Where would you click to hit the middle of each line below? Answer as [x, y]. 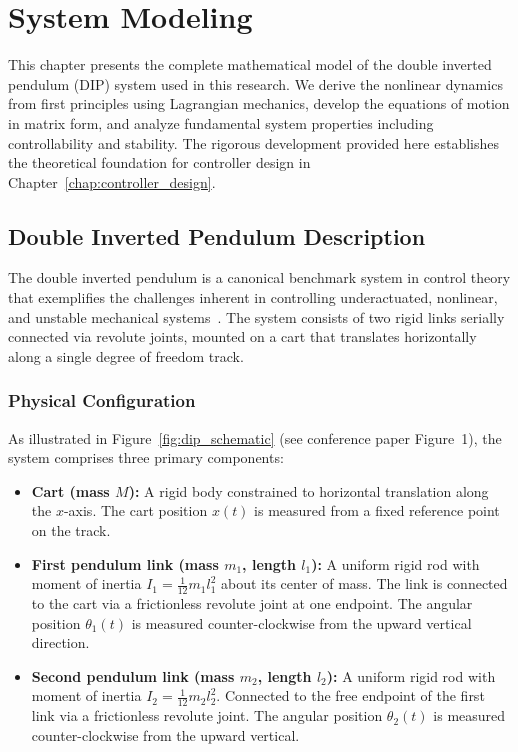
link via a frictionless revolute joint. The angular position [207, 715]
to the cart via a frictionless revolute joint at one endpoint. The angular [252, 603]
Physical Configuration [102, 400]
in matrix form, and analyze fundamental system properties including [221, 122]
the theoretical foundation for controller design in [159, 162]
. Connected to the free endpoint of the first [350, 695]
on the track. [71, 530]
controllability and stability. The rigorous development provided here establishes [254, 142]
